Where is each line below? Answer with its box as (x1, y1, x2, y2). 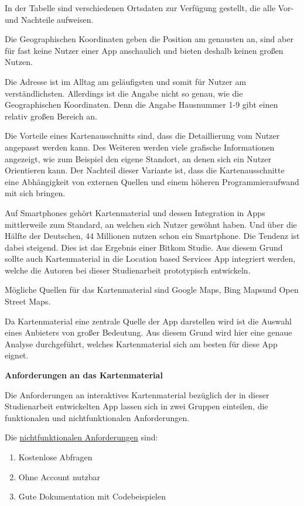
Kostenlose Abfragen (18, 451, 93, 463)
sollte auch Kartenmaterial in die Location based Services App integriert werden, (5, 252, 296, 265)
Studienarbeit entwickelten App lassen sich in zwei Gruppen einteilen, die (5, 400, 268, 412)
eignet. (5, 349, 29, 361)
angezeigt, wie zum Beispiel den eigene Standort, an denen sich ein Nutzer (5, 152, 271, 165)
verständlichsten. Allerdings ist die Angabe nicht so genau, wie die (5, 87, 243, 99)
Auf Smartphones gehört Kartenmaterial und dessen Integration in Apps (5, 206, 265, 218)
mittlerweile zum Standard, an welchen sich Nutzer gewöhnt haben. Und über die (5, 218, 297, 230)
